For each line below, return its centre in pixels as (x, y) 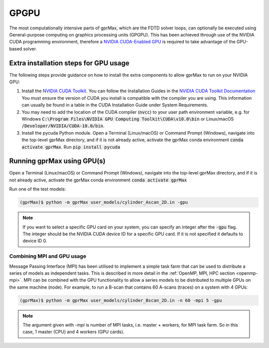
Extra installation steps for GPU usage (69, 63)
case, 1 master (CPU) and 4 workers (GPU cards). (73, 332)
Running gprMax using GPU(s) (57, 161)
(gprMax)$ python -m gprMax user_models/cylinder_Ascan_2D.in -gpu (104, 202)
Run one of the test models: (38, 189)
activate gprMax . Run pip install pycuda (71, 147)
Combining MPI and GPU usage (48, 256)
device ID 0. (35, 241)
